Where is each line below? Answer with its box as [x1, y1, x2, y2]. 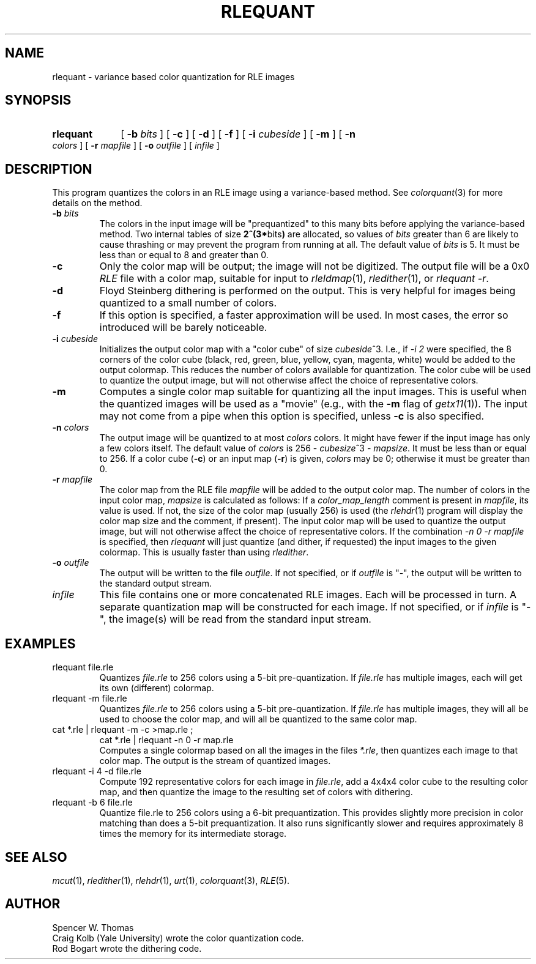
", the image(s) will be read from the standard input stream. [99, 613, 371, 626]
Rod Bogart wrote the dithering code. [52, 943, 202, 954]
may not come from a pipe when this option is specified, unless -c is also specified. [99, 410, 485, 423]
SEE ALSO [5, 849, 67, 865]
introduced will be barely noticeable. [99, 321, 267, 334]
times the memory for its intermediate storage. [99, 828, 287, 839]
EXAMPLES [5, 636, 76, 651]
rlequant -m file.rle [52, 693, 127, 704]
